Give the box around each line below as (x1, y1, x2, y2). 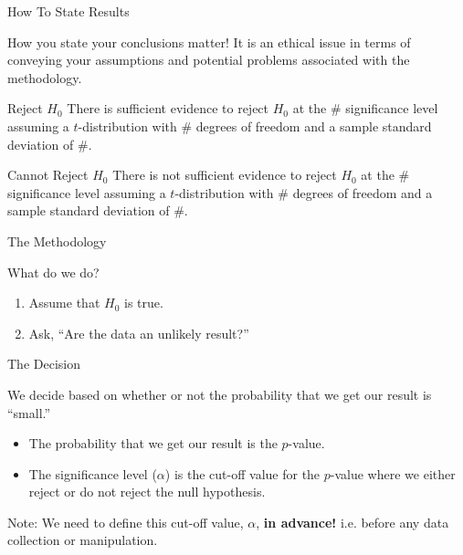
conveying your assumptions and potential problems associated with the (7, 50, 410, 69)
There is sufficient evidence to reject (67, 99, 269, 118)
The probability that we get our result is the (28, 434, 278, 453)
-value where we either (330, 464, 456, 483)
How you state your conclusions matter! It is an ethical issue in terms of (7, 32, 411, 51)
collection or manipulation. (7, 530, 158, 550)
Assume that (28, 293, 100, 312)
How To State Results (7, 2, 130, 20)
